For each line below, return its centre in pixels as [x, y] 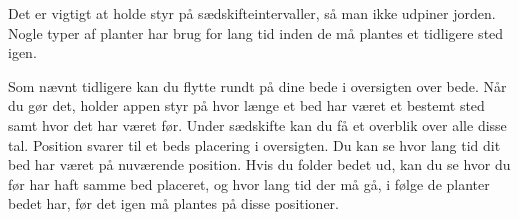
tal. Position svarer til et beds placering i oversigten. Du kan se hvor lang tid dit [254, 144]
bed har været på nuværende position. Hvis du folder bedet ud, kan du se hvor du [259, 164]
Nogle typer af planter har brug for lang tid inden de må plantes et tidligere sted [256, 32]
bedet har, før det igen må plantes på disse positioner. [173, 203]
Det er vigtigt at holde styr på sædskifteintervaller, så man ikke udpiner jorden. [252, 13]
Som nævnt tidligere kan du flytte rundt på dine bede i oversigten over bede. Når [257, 85]
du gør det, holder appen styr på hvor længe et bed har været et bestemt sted [246, 105]
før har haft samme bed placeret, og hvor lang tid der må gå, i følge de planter [249, 183]
